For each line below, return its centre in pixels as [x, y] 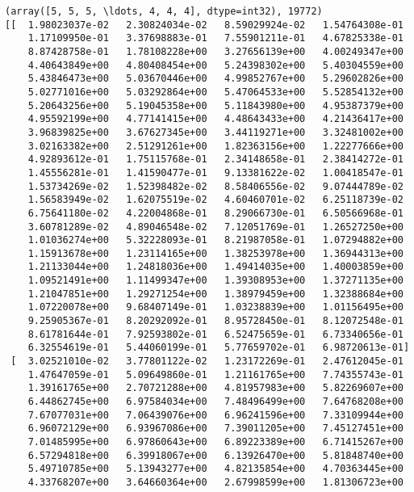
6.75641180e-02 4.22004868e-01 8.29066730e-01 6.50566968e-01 [215, 213]
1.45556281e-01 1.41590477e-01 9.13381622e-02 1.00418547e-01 [215, 172]
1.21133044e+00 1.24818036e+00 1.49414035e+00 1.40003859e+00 [215, 267]
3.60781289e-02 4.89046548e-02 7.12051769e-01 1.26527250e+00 [215, 227]
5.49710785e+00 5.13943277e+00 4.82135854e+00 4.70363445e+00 [215, 469]
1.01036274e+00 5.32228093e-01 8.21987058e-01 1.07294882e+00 [215, 240]
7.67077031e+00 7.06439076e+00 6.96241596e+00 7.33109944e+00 [215, 415]
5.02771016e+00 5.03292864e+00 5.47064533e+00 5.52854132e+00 [215, 92]
